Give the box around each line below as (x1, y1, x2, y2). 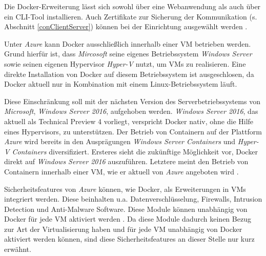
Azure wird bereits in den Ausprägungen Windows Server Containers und (4, 136, 236, 147)
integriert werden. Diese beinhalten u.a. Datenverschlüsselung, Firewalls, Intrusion (4, 193, 262, 204)
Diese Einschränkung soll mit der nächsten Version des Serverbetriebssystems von (4, 95, 260, 106)
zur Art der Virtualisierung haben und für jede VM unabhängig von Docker (4, 223, 242, 234)
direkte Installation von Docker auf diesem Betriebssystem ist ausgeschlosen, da (4, 68, 254, 79)
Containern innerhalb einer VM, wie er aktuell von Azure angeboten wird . (4, 166, 239, 176)
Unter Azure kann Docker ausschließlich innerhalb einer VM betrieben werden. (4, 38, 251, 49)
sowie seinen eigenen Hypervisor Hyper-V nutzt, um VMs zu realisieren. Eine (4, 58, 246, 69)
